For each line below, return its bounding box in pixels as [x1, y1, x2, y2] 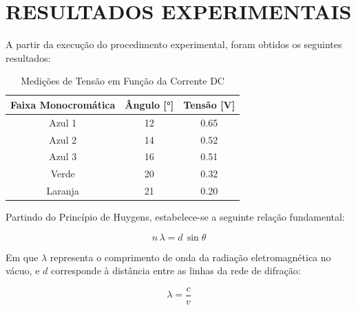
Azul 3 [49, 149, 77, 164]
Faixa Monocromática [10, 97, 116, 111]
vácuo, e [6, 263, 40, 278]
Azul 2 [49, 132, 77, 146]
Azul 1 [49, 115, 77, 129]
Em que [6, 250, 39, 264]
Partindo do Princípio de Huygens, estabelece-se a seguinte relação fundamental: [6, 210, 345, 224]
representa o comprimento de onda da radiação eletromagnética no [50, 250, 331, 264]
